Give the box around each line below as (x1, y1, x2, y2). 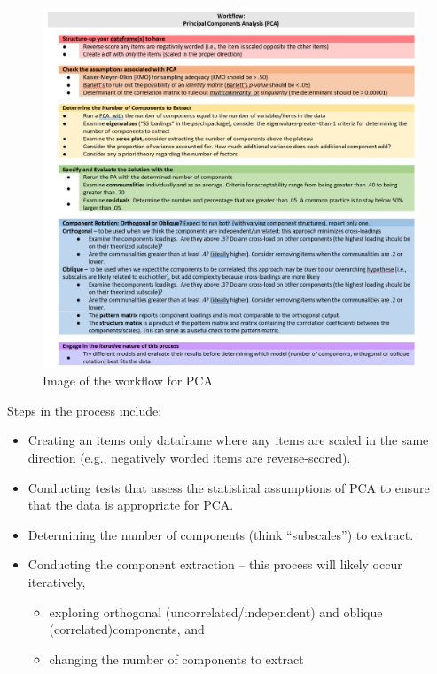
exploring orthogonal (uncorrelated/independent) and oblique (49, 602, 383, 621)
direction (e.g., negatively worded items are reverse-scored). (27, 448, 351, 466)
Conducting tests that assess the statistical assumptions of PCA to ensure (27, 478, 430, 496)
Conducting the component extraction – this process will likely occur (27, 555, 402, 574)
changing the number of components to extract (49, 649, 304, 668)
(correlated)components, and (49, 620, 205, 638)
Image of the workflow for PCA (43, 371, 213, 390)
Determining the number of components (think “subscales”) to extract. (27, 525, 414, 543)
